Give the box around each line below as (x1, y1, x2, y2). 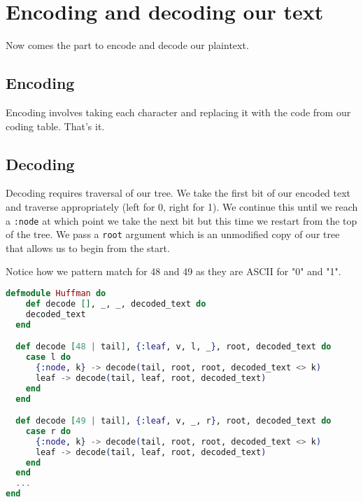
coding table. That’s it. (6, 118, 105, 133)
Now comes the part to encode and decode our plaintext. (6, 38, 249, 53)
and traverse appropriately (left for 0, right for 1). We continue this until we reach (6, 199, 358, 214)
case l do (25, 352, 71, 363)
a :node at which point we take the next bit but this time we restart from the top (6, 213, 357, 228)
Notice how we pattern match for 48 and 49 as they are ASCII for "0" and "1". (6, 264, 341, 279)
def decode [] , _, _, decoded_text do (25, 298, 206, 309)
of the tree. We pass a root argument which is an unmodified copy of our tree (6, 227, 340, 242)
